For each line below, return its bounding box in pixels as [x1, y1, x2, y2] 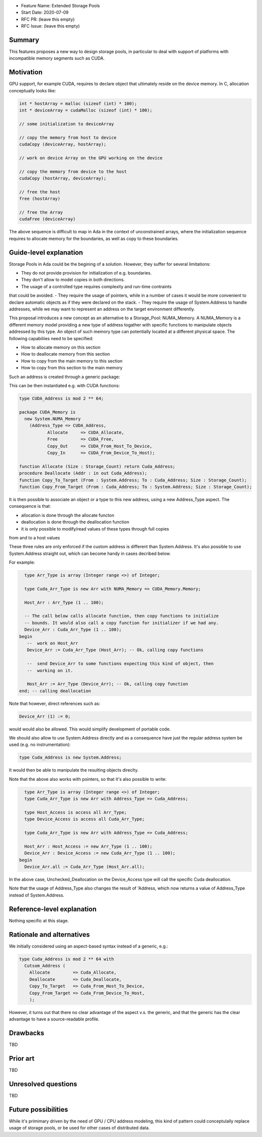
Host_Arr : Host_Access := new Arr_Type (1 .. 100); [24, 844, 152, 849]
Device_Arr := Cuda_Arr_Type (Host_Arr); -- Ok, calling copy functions [27, 647, 204, 653]
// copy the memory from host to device [19, 135, 116, 140]
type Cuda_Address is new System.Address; [19, 755, 122, 760]
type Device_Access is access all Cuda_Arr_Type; [24, 816, 145, 822]
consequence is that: [9, 503, 51, 509]
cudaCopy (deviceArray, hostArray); [19, 141, 107, 147]
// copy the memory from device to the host [19, 169, 127, 174]
